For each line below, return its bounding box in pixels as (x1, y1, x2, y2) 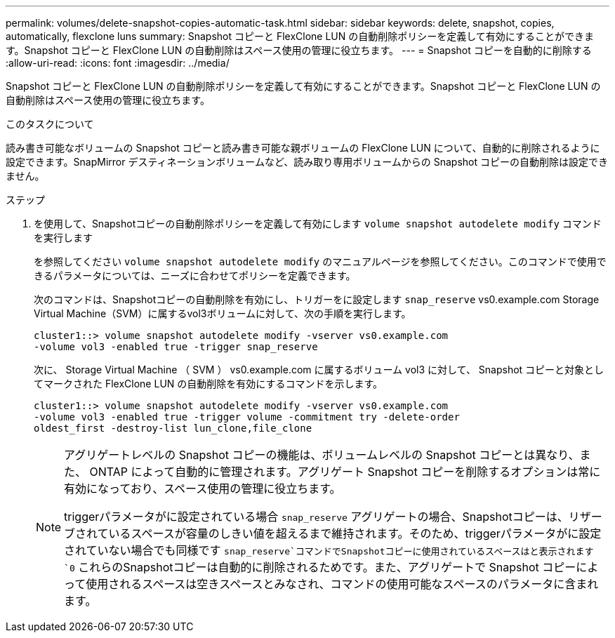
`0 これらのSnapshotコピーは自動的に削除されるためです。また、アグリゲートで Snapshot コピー (64, 560, 576, 574)
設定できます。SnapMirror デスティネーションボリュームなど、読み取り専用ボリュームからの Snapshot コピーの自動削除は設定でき (6, 156, 608, 168)
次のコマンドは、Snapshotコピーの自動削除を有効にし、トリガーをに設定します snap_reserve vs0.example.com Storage (34, 293, 600, 305)
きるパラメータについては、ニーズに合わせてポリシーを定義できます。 (34, 270, 356, 281)
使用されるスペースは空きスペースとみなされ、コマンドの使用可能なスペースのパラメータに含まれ (86, 577, 599, 591)
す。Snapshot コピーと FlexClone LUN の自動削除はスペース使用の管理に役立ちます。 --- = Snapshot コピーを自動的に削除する (6, 44, 592, 56)
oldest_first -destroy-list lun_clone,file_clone (34, 423, 312, 434)
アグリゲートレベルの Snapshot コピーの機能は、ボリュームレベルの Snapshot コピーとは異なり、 (64, 448, 580, 462)
